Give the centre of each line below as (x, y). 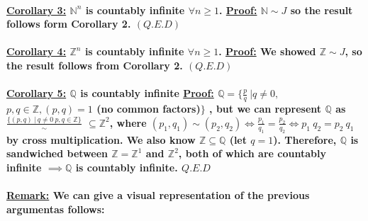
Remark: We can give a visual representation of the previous (158, 195)
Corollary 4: (37, 51)
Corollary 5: (37, 93)
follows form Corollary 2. (69, 24)
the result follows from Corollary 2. (95, 65)
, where (128, 122)
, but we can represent (266, 108)
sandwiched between (57, 153)
